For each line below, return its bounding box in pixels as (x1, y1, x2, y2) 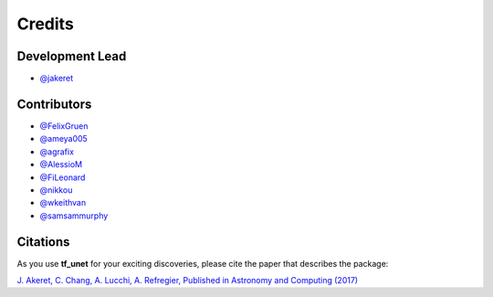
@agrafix (39, 146, 75, 157)
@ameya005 (39, 133, 89, 144)
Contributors (16, 96, 92, 111)
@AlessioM (39, 159, 82, 170)
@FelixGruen (39, 120, 89, 132)
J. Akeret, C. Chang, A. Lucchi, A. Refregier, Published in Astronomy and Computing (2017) (16, 275, 359, 285)
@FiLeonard (39, 172, 86, 183)
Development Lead (16, 48, 127, 64)
